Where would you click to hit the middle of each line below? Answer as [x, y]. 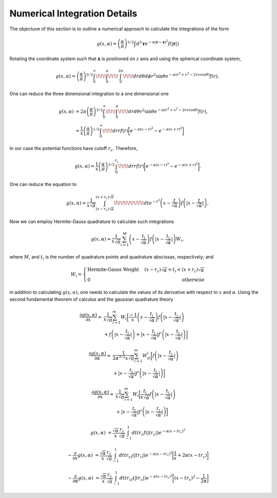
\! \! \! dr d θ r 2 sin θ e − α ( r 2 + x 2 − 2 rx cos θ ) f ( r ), [163, 110]
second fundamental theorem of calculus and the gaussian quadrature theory [92, 299]
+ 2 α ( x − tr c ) [192, 456]
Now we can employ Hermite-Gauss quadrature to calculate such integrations [92, 222]
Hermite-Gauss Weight [113, 270]
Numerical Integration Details [73, 13]
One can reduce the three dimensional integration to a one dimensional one [89, 94]
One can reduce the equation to [43, 185]
